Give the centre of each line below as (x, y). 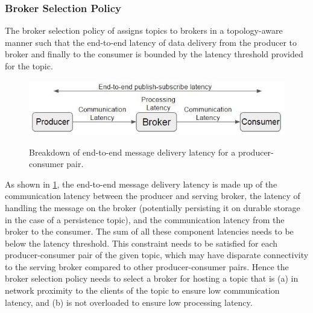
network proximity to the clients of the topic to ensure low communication (142, 290)
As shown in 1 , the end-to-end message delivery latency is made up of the (141, 184)
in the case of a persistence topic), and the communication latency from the (145, 219)
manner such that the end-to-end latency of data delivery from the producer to (151, 42)
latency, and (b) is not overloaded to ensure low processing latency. (129, 302)
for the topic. (29, 66)
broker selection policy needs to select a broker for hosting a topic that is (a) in (152, 278)
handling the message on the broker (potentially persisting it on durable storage (153, 207)
